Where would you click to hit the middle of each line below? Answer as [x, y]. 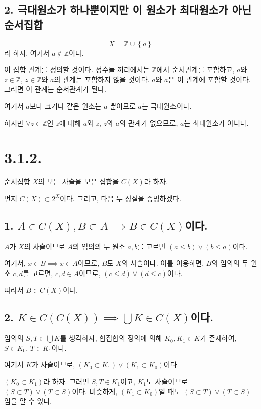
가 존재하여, [218, 338]
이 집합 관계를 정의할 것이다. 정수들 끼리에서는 [77, 70]
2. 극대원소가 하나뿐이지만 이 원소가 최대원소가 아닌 [128, 9]
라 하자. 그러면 [66, 382]
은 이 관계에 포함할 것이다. [209, 79]
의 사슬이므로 [45, 246]
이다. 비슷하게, [95, 391]
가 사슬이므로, [54, 365]
